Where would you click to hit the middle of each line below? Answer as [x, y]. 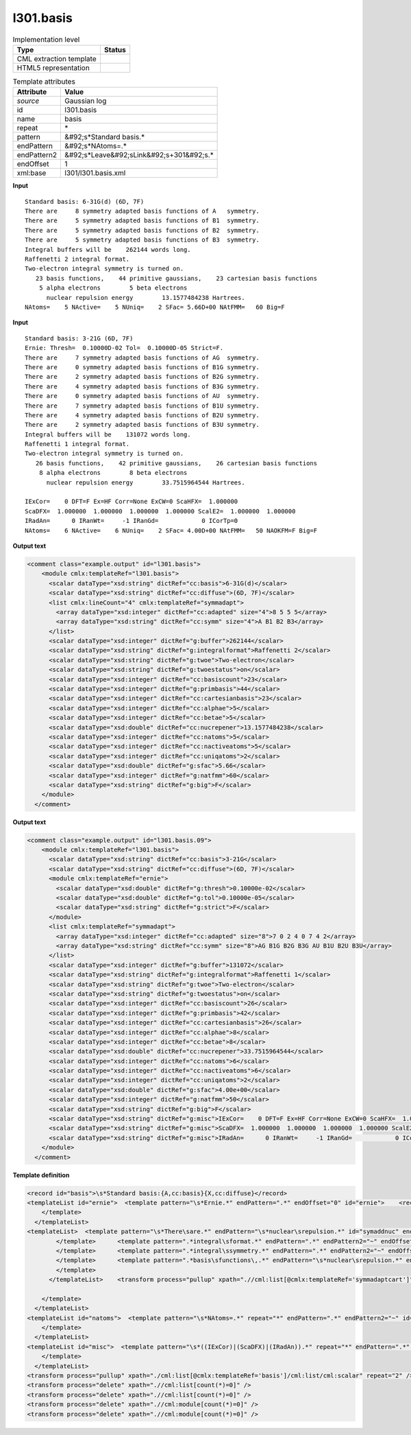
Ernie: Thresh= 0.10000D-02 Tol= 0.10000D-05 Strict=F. [124, 348]
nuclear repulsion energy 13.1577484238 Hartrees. [146, 297]
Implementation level [46, 39]
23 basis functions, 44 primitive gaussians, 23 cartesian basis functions [176, 278]
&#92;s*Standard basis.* [105, 137]
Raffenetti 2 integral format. [77, 259]
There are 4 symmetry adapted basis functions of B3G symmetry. [142, 386]
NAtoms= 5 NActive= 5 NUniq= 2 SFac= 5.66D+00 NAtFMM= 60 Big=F [155, 307]
